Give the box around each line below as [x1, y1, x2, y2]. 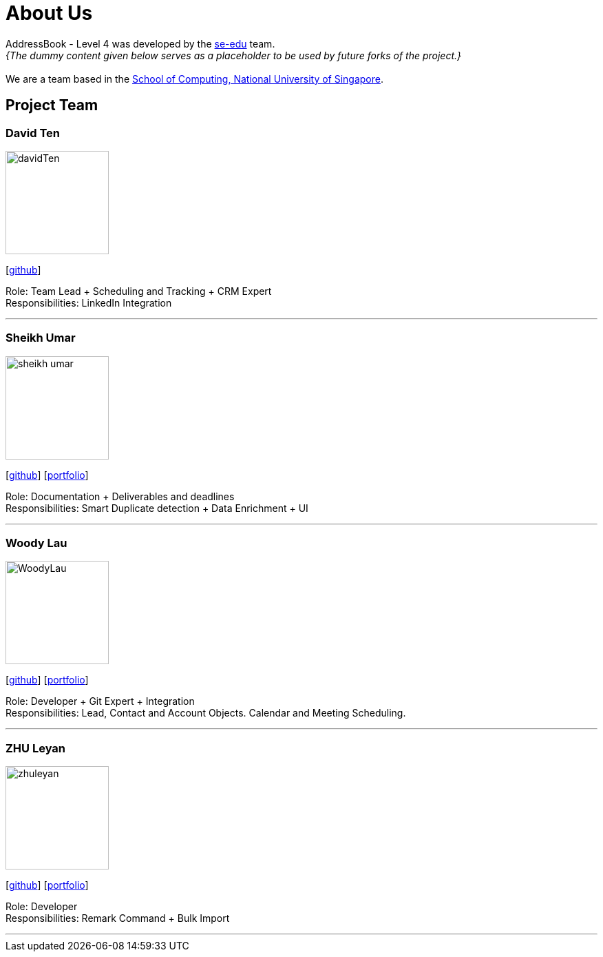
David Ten [6, 125, 61, 140]
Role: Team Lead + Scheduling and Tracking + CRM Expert [6, 285, 272, 297]
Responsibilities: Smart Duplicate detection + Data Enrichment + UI [6, 502, 308, 514]
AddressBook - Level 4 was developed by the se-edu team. [6, 37, 275, 50]
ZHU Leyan [6, 741, 66, 755]
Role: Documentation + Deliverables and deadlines [6, 490, 235, 502]
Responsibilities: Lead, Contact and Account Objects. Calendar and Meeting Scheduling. [6, 707, 406, 719]
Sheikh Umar [6, 331, 76, 345]
